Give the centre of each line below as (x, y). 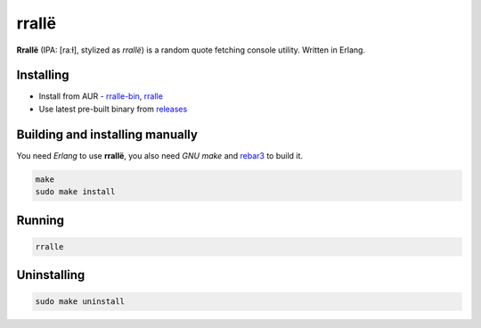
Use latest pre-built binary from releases (113, 109)
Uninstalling (51, 275)
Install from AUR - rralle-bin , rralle (101, 96)
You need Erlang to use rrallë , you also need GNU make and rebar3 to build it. (159, 155)
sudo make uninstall (80, 302)
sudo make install (75, 192)
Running (41, 220)
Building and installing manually (107, 134)
